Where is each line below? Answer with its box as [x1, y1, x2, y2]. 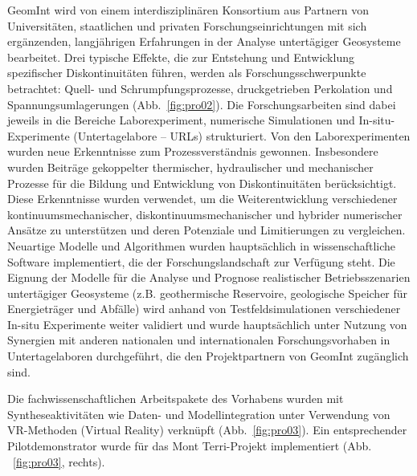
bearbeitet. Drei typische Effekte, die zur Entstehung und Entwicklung [7, 48, 354, 65]
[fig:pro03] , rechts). [13, 453, 105, 470]
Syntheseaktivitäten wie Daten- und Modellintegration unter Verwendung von [7, 405, 390, 422]
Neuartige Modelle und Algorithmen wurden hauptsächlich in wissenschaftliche [7, 237, 396, 254]
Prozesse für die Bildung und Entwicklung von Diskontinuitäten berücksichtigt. [7, 174, 397, 191]
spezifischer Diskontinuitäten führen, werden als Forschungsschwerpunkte [7, 64, 366, 81]
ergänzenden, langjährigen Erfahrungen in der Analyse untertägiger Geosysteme [7, 33, 401, 50]
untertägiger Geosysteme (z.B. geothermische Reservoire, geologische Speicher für [7, 284, 408, 301]
